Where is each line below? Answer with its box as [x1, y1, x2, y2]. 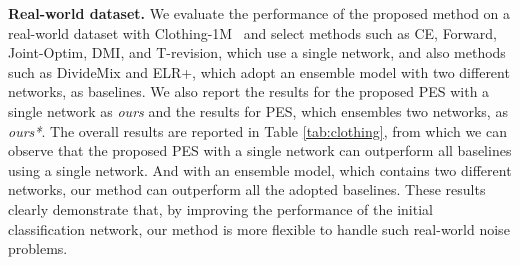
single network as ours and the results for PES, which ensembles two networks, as [8, 100, 508, 121]
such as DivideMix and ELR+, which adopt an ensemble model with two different [8, 61, 510, 82]
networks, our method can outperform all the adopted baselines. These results [8, 179, 486, 200]
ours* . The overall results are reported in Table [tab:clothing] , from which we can [8, 120, 507, 141]
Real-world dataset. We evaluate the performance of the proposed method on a [8, 3, 511, 23]
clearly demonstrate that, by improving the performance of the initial [8, 198, 433, 219]
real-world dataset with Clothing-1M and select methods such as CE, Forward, [8, 22, 497, 43]
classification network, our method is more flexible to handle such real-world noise [8, 218, 510, 239]
